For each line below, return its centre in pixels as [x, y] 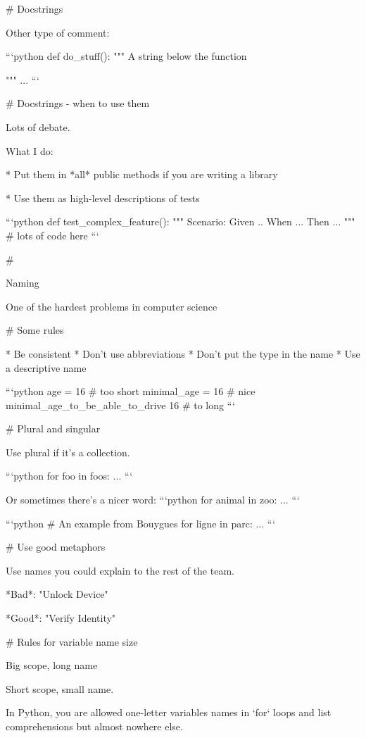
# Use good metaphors [56, 547]
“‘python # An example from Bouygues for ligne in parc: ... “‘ [141, 523]
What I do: [30, 150]
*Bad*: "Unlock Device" [57, 594]
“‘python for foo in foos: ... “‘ [69, 476]
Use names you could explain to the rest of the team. [120, 570]
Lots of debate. [38, 126]
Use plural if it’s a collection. [68, 452]
